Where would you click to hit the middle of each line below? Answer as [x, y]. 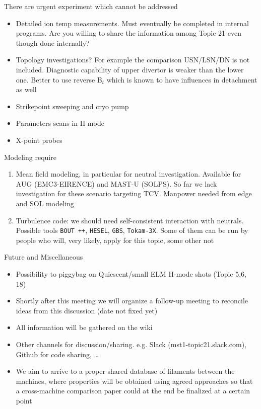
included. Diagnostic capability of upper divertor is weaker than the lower [130, 69]
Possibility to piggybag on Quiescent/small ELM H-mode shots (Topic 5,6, [131, 273]
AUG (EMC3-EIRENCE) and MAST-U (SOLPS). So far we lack [116, 183]
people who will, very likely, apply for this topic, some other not [115, 240]
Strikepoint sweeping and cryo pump [72, 106]
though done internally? [53, 43]
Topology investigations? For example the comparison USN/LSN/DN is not [133, 60]
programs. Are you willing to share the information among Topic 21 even [128, 33]
